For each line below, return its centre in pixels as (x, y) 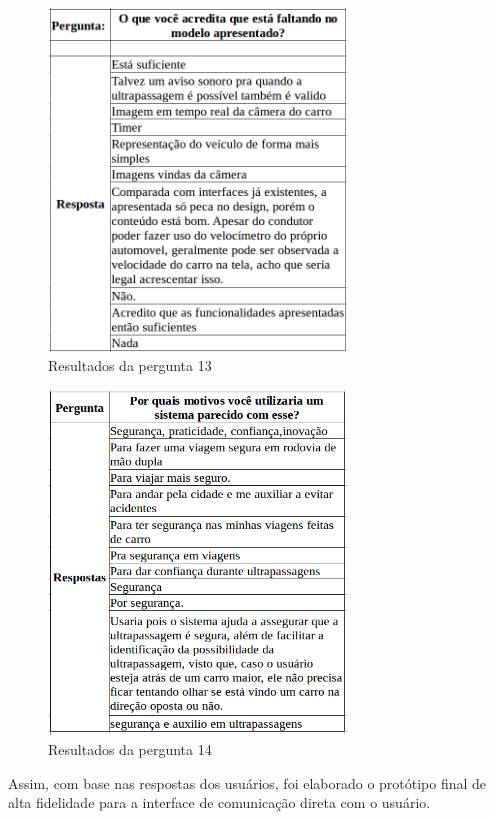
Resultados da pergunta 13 (130, 365)
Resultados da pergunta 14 (130, 749)
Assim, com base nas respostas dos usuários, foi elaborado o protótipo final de (247, 782)
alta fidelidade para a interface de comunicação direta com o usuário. (219, 802)
